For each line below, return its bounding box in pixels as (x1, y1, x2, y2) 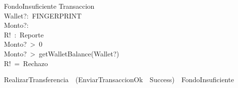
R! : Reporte (4, 29, 44, 39)
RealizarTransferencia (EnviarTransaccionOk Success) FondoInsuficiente (4, 74, 234, 85)
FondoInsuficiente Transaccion (4, 1, 95, 11)
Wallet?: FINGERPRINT (4, 10, 82, 20)
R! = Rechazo (4, 58, 48, 68)
